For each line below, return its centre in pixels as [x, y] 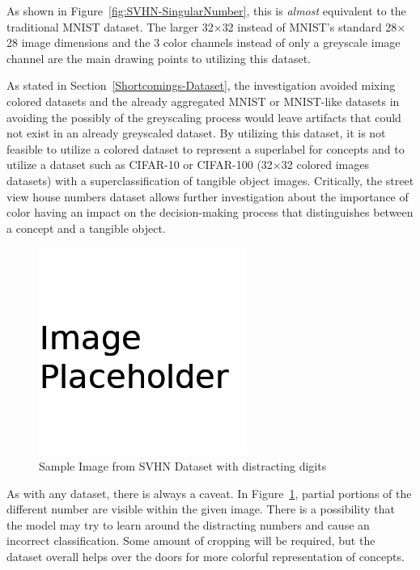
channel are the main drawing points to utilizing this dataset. [159, 58]
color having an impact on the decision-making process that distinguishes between [210, 212]
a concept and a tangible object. [86, 228]
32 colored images [325, 165]
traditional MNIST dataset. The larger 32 [110, 26]
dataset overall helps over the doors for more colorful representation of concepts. [206, 556]
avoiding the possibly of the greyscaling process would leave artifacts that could [204, 117]
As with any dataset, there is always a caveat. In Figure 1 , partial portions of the [209, 493]
